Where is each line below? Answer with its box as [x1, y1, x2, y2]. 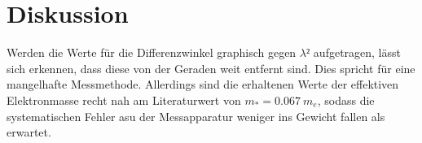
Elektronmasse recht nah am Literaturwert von [7, 91, 241, 108]
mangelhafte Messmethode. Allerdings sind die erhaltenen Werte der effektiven [7, 76, 399, 93]
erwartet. [7, 123, 51, 141]
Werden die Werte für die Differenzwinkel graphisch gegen [7, 44, 297, 61]
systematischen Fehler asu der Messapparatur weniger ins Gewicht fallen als [7, 107, 385, 124]
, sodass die [317, 91, 375, 108]
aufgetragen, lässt [313, 44, 401, 61]
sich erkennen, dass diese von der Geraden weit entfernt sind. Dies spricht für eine [7, 59, 415, 76]
